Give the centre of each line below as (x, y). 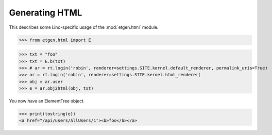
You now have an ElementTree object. (47, 101)
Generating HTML (46, 13)
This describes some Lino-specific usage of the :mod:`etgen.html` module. (84, 27)
